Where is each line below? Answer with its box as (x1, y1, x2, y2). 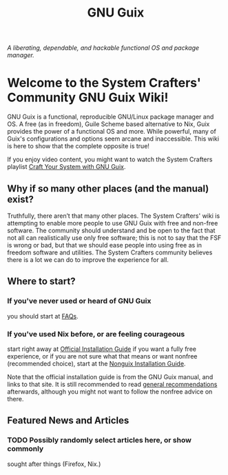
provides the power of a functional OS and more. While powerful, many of (7, 128, 217, 136)
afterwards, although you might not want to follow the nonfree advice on (7, 387, 213, 396)
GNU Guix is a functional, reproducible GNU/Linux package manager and (7, 112, 214, 121)
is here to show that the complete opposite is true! (7, 142, 150, 150)
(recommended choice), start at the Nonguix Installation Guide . (7, 359, 186, 367)
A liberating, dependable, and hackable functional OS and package (7, 43, 200, 52)
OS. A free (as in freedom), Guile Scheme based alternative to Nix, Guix (7, 120, 210, 128)
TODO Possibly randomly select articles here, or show (7, 436, 191, 445)
